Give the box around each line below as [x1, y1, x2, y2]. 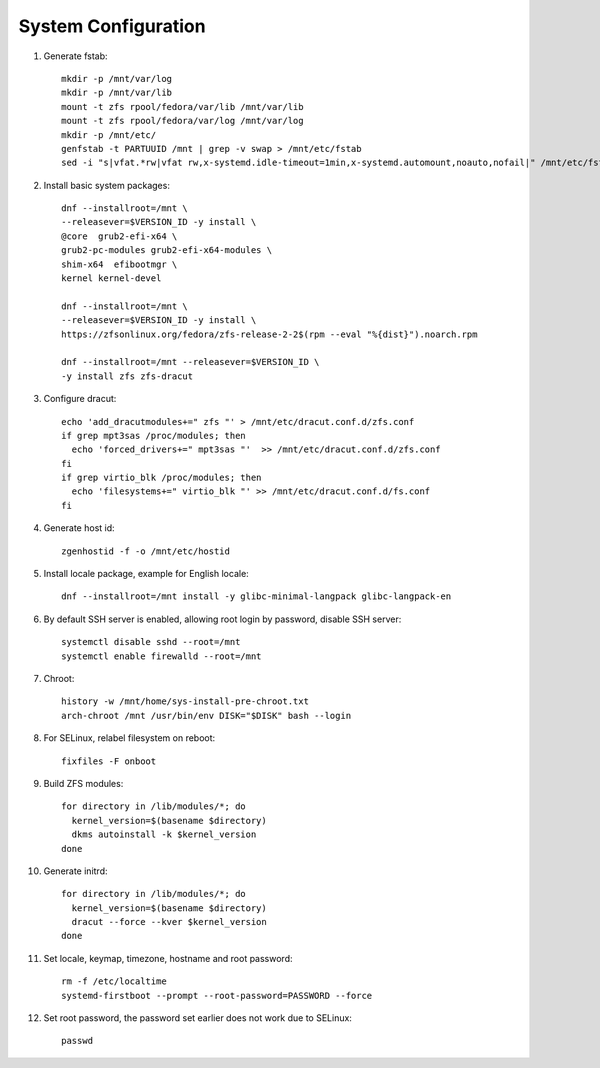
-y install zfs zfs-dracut [61, 370, 194, 382]
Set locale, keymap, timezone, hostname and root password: [43, 952, 293, 964]
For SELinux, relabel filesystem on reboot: [43, 732, 216, 744]
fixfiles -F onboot [61, 755, 157, 767]
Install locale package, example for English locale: [43, 568, 249, 580]
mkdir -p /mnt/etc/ [61, 129, 157, 140]
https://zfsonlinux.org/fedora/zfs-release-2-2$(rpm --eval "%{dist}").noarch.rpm [61, 328, 478, 340]
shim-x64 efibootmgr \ [61, 258, 178, 270]
